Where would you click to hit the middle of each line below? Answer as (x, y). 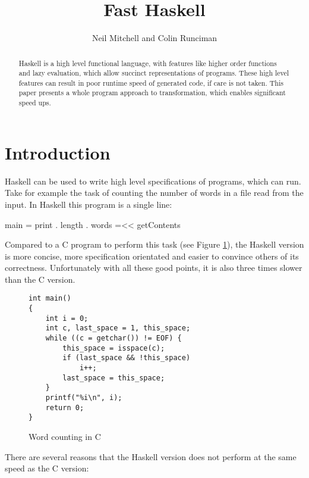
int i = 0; (67, 318)
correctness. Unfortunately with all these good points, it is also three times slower (154, 268)
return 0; (65, 407)
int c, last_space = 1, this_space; (118, 328)
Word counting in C (65, 437)
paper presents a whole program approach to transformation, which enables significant (152, 93)
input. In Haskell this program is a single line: (89, 204)
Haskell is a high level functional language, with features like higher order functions (148, 63)
